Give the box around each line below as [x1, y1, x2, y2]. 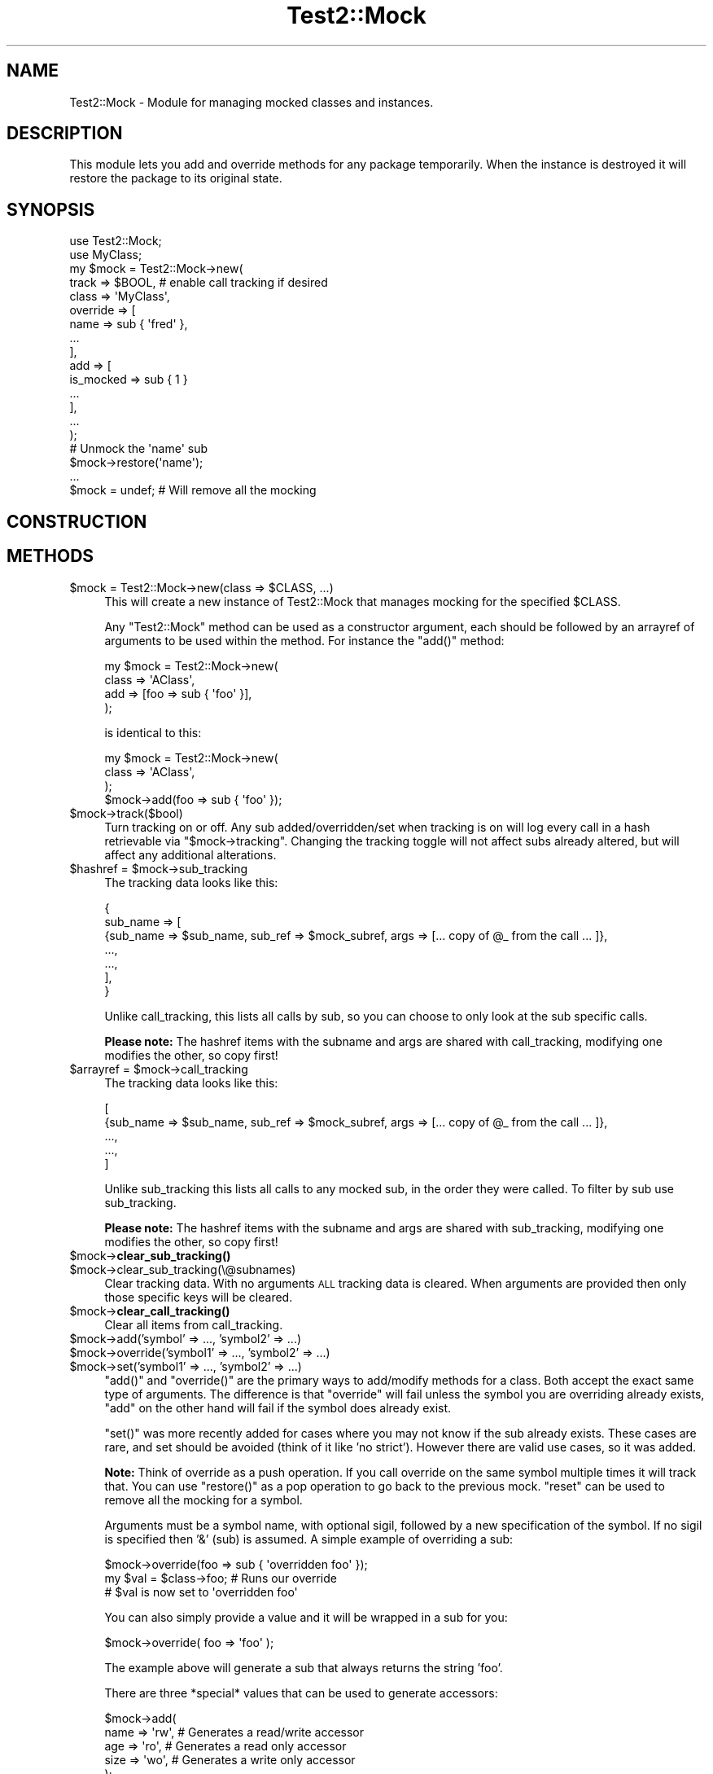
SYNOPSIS [7, 199, 95, 220]
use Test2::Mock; [69, 234, 162, 248]
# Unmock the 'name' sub [69, 441, 208, 456]
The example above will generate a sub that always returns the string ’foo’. [104, 1660, 503, 1675]
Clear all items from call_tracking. [104, 1317, 283, 1332]
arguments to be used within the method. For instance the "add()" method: [104, 633, 505, 648]
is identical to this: [104, 725, 202, 740]
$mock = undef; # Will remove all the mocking [69, 483, 317, 498]
